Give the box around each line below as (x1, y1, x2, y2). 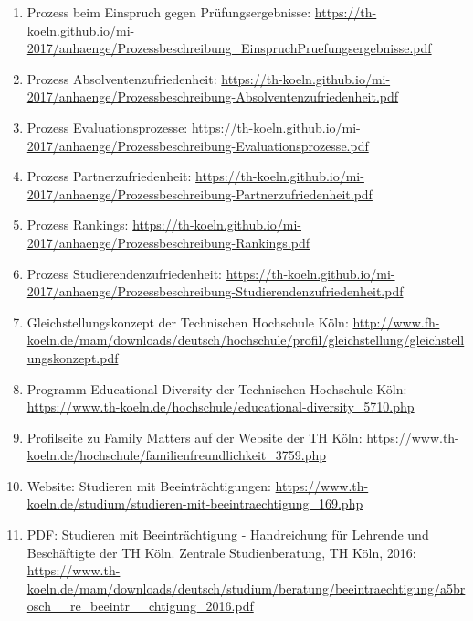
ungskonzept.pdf (26, 348, 119, 367)
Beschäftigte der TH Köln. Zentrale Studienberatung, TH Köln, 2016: (26, 542, 416, 562)
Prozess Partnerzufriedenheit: (26, 166, 192, 186)
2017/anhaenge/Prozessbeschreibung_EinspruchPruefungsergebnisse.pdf (26, 38, 432, 58)
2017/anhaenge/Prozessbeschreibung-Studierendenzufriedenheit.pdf (26, 282, 404, 301)
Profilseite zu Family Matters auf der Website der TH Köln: (26, 427, 363, 446)
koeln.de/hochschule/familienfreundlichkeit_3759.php (26, 445, 327, 465)
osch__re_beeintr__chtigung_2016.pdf (26, 596, 254, 616)
